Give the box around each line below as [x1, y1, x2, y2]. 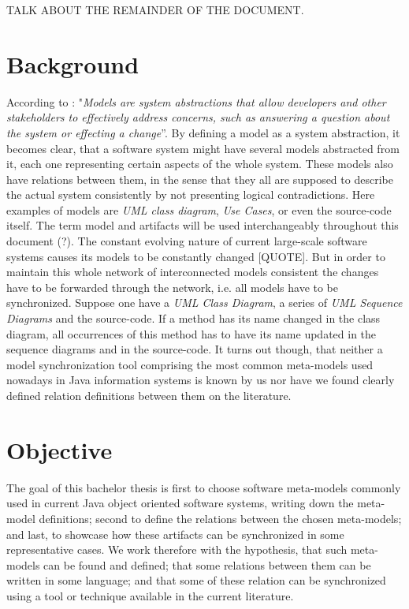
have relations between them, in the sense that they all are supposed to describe [6, 170, 393, 187]
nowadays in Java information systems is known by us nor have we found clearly [6, 372, 395, 388]
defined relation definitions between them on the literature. [6, 387, 292, 403]
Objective [6, 433, 113, 465]
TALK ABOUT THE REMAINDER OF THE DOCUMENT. [6, 2, 304, 17]
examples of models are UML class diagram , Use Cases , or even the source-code [6, 201, 392, 218]
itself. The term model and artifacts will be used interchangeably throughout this [6, 217, 399, 234]
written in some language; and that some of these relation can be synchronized [6, 572, 386, 588]
